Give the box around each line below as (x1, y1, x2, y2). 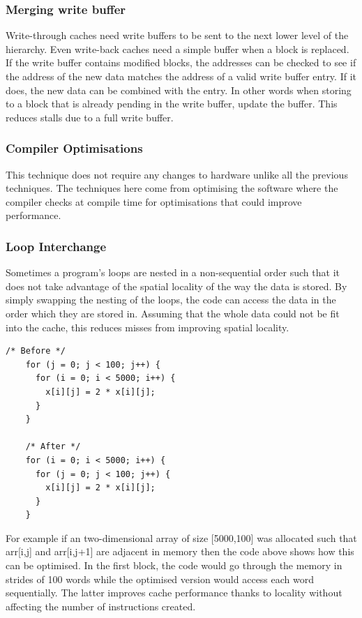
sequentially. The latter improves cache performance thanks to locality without (6, 585, 342, 600)
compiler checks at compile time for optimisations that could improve (6, 194, 302, 209)
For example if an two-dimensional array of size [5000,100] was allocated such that (6, 530, 357, 545)
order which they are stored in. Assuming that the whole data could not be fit (6, 306, 340, 320)
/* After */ (25, 442, 81, 452)
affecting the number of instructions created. (6, 598, 196, 613)
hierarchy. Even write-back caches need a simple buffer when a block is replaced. (6, 41, 349, 56)
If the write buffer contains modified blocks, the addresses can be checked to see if (6, 55, 356, 70)
